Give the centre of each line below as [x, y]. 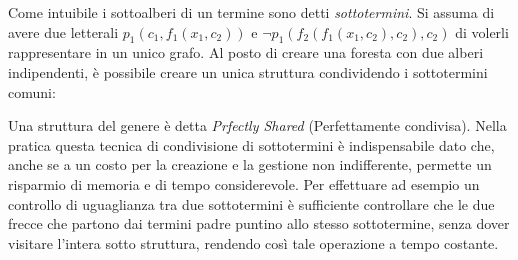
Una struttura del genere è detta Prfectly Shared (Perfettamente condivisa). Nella [257, 125]
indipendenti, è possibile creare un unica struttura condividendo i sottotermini [248, 71]
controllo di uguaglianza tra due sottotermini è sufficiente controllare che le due [251, 203]
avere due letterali [63, 31]
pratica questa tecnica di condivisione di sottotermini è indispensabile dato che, [251, 144]
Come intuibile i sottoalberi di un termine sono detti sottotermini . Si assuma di [251, 12]
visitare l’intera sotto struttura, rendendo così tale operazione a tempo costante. [253, 242]
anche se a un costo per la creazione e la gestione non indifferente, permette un [250, 164]
